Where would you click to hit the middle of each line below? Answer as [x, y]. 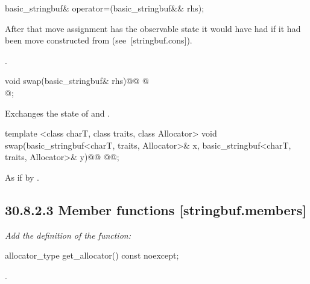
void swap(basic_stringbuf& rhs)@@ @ [77, 81]
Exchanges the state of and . [58, 113]
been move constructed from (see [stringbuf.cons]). [99, 40]
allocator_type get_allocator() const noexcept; [92, 255]
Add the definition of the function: [68, 235]
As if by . [22, 177]
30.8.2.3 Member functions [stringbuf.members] [156, 209]
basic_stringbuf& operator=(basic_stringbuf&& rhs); [105, 8]
